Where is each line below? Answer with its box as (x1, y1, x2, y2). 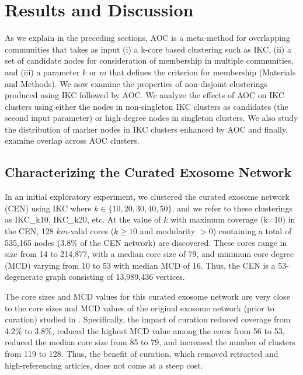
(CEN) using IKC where (5, 202, 92, 214)
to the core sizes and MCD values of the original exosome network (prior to (5, 301, 274, 314)
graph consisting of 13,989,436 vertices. (46, 270, 185, 283)
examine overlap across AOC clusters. (5, 134, 140, 147)
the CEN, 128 (5, 225, 54, 237)
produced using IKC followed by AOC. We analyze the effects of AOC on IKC (5, 89, 284, 101)
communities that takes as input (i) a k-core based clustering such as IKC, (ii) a (5, 43, 291, 55)
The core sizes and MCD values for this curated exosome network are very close (5, 290, 290, 303)
